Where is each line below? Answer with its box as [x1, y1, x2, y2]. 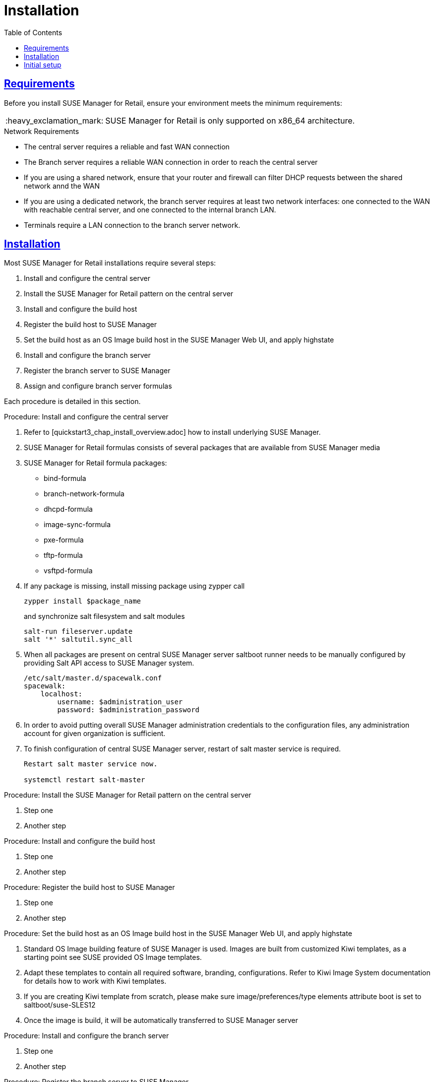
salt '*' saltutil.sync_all [24, 635, 133, 644]
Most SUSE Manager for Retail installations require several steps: [4, 259, 216, 268]
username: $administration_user [57, 698, 183, 706]
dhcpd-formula [44, 505, 93, 514]
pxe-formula [44, 536, 84, 544]
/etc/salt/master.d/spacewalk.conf [24, 674, 162, 682]
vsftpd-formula [44, 566, 93, 575]
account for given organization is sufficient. [24, 729, 166, 738]
